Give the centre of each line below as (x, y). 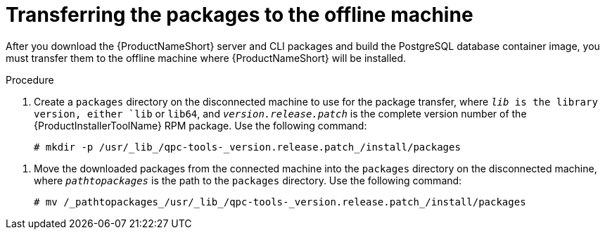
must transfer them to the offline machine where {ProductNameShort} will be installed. (206, 58)
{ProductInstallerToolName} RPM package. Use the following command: (200, 125)
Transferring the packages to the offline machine (240, 15)
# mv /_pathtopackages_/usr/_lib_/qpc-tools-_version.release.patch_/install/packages (280, 202)
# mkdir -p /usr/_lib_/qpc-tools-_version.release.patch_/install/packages (247, 147)
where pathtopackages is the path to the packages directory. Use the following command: (248, 180)
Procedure (30, 80)
